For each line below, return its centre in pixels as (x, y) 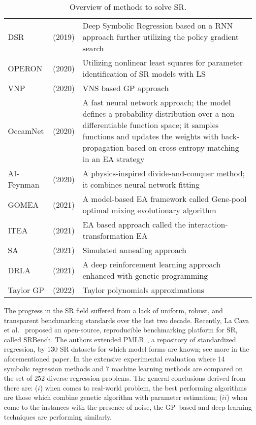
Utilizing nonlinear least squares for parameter (163, 62)
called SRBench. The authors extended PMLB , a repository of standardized (120, 339)
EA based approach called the (134, 224)
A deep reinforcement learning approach (151, 264)
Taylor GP (26, 290)
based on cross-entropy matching (183, 147)
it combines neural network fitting (141, 184)
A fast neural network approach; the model (157, 102)
